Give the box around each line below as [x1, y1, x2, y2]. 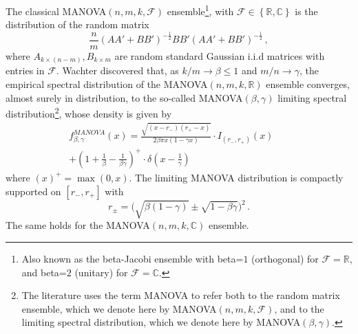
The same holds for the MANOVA [6, 218, 150, 232]
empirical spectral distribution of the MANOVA [6, 76, 208, 91]
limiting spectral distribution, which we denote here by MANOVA [21, 315, 301, 329]
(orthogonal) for [251, 252, 319, 266]
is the [295, 3, 318, 18]
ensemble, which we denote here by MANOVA [21, 301, 217, 315]
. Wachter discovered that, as [56, 63, 179, 78]
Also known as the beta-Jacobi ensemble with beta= [21, 252, 244, 266]
